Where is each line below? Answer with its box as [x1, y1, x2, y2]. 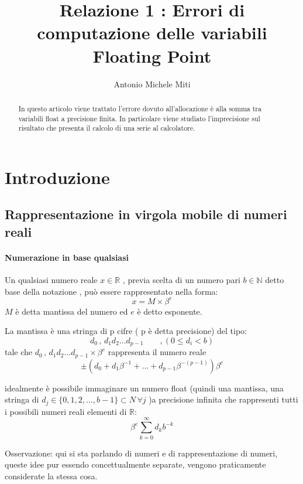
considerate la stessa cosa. [5, 469, 98, 482]
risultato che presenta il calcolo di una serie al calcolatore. [18, 123, 195, 133]
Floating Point [92, 43, 212, 67]
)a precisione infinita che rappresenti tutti [149, 393, 298, 405]
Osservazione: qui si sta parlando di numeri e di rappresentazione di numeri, [5, 446, 278, 459]
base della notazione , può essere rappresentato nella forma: [5, 285, 218, 297]
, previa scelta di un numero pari [122, 274, 240, 286]
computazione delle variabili [37, 21, 267, 45]
